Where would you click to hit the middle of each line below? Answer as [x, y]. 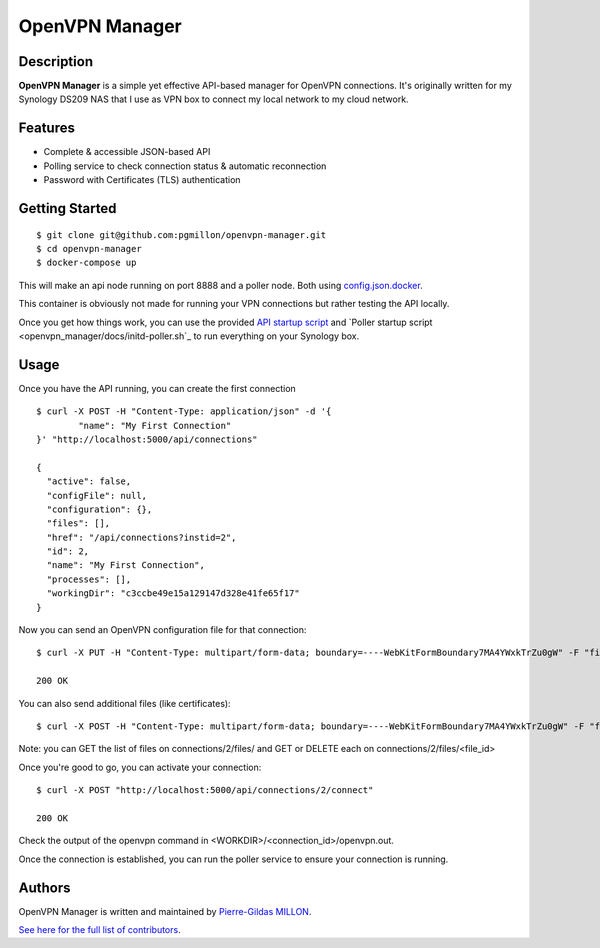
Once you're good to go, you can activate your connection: [140, 767]
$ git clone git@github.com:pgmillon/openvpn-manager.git [181, 234]
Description [56, 61]
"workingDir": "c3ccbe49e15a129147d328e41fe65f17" [173, 593]
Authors [44, 887]
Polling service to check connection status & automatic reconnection [185, 166]
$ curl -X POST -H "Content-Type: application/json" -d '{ [184, 411]
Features [46, 128]
